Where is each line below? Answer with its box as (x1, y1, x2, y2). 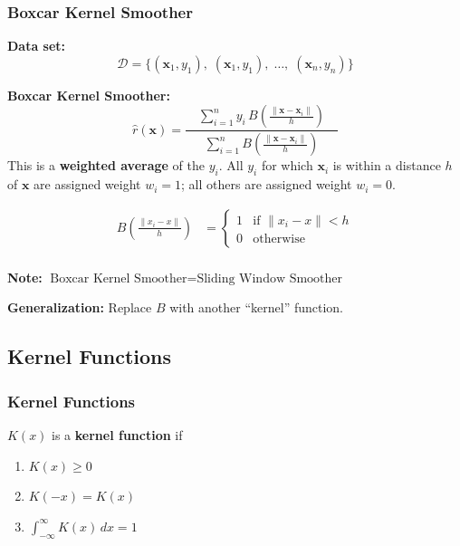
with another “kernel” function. (169, 298, 344, 317)
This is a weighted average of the (7, 156, 205, 175)
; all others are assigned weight (181, 175, 352, 194)
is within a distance (332, 156, 441, 175)
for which (261, 156, 313, 175)
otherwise (253, 232, 305, 245)
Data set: (7, 36, 66, 55)
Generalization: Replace (7, 298, 152, 317)
